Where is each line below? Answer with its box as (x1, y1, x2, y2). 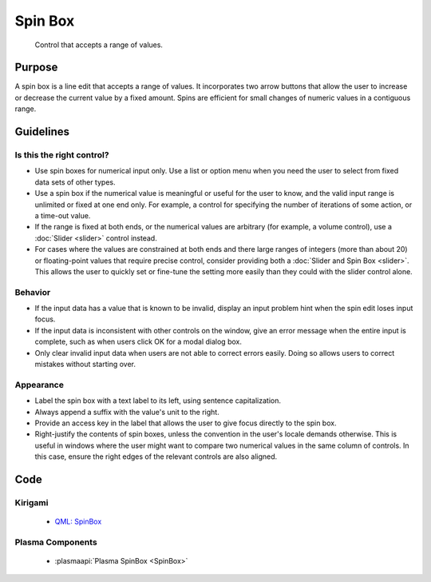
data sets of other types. (34, 177, 116, 187)
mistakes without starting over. (34, 360, 136, 369)
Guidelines (14, 125, 69, 139)
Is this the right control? (14, 149, 109, 161)
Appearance (14, 379, 64, 390)
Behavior (14, 286, 51, 297)
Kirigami (14, 496, 49, 508)
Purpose (14, 61, 58, 74)
